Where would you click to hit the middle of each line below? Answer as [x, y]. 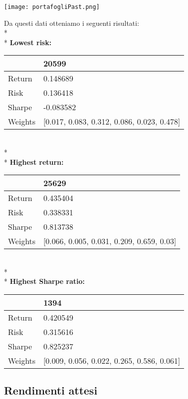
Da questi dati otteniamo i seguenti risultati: [72, 23]
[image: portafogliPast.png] [52, 7]
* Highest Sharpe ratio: [45, 281]
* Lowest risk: [28, 42]
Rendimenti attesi [51, 390]
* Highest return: [34, 162]
